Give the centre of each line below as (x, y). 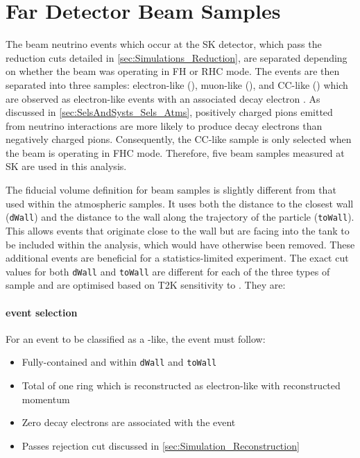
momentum (46, 399)
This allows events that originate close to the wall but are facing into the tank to (178, 230)
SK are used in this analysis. (66, 166)
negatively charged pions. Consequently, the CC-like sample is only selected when (179, 139)
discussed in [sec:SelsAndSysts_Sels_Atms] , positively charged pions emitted (169, 112)
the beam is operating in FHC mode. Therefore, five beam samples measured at (175, 152)
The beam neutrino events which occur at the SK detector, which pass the (164, 44)
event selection (42, 312)
